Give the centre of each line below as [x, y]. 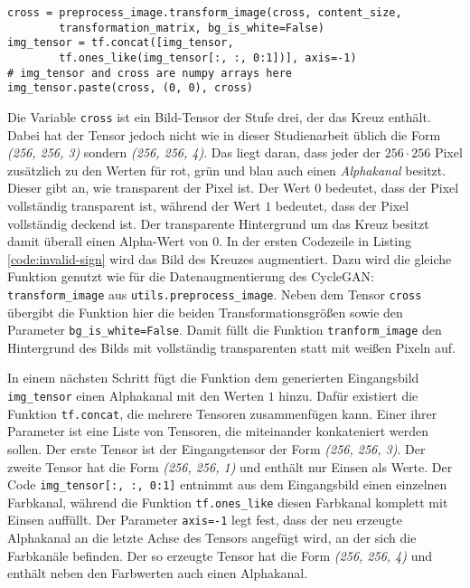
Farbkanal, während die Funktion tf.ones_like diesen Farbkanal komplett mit [228, 502]
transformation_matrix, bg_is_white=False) [192, 28]
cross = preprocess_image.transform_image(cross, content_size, [205, 13]
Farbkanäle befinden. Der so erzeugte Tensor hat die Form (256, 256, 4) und [220, 555]
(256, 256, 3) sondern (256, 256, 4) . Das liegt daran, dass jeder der [194, 152]
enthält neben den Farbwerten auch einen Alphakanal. [158, 573]
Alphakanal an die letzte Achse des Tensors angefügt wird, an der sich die [212, 538]
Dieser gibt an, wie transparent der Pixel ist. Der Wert [159, 188]
